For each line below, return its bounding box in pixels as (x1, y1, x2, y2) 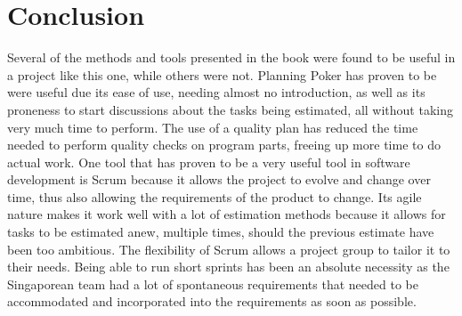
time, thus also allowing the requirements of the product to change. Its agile (7, 187, 422, 206)
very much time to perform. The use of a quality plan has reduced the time (7, 117, 418, 136)
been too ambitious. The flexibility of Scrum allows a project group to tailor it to (7, 239, 450, 258)
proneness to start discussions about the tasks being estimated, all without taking (7, 100, 453, 118)
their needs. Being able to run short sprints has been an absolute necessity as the (7, 257, 450, 276)
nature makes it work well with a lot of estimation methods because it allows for (7, 205, 446, 223)
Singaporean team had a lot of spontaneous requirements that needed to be (7, 274, 418, 293)
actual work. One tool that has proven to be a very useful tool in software (7, 152, 410, 171)
